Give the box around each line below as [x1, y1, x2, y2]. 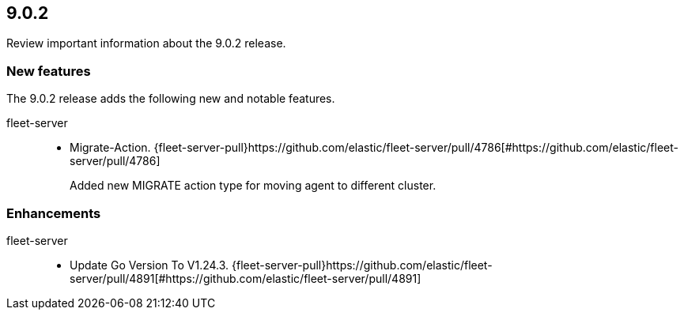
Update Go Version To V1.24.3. [70, 258, 229, 272]
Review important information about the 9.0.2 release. [6, 36, 286, 51]
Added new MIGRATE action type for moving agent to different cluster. [70, 179, 436, 193]
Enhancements [6, 205, 101, 221]
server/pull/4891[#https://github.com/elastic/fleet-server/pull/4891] [70, 271, 421, 285]
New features [6, 62, 91, 79]
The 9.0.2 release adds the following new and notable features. [6, 92, 335, 106]
